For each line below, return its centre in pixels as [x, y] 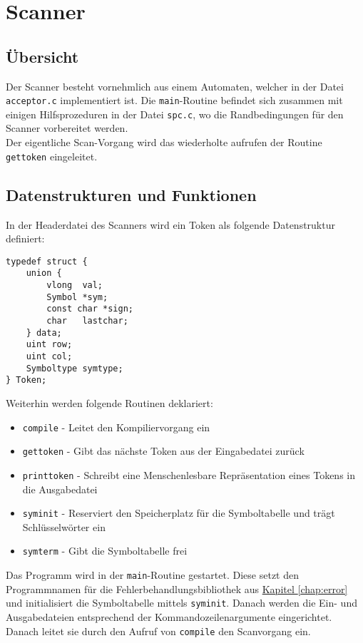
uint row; [49, 345]
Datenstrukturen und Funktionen [131, 194]
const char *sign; [90, 309]
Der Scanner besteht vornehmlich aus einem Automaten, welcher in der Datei [175, 86]
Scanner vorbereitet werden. [67, 128]
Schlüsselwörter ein [64, 526]
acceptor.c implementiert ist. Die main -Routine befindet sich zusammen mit [174, 100]
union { [44, 273]
